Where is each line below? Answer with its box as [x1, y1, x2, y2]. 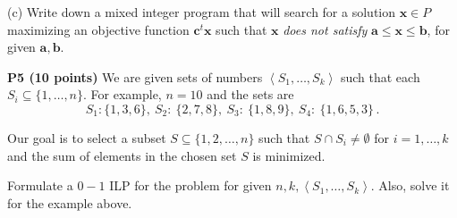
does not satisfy [283, 20, 368, 38]
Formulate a [7, 176, 73, 195]
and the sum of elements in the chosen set [7, 146, 237, 164]
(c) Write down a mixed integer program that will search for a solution [7, 3, 395, 21]
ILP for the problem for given [109, 176, 272, 195]
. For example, [83, 85, 162, 104]
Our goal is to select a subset [7, 128, 166, 147]
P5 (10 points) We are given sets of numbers [7, 67, 263, 86]
